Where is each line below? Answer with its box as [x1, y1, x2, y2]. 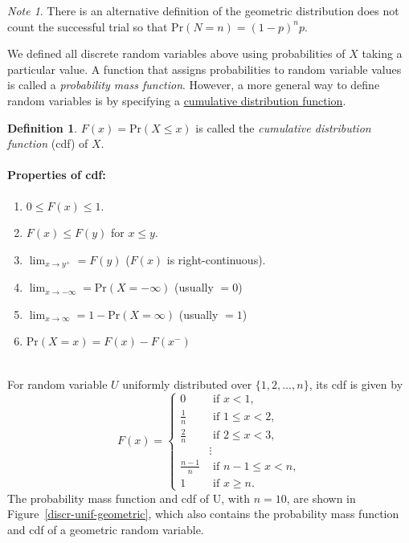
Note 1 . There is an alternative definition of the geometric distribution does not [7, 2, 399, 18]
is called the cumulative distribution [195, 119, 371, 136]
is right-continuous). [166, 251, 266, 267]
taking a [362, 45, 403, 62]
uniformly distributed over [122, 375, 252, 392]
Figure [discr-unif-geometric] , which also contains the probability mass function [7, 505, 399, 522]
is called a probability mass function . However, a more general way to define [7, 76, 380, 93]
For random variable [7, 375, 108, 392]
